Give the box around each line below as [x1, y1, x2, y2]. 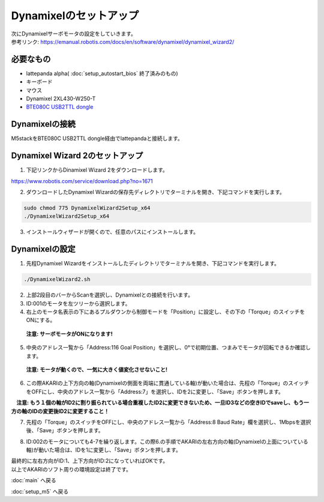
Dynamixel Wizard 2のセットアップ [11, 151, 143, 161]
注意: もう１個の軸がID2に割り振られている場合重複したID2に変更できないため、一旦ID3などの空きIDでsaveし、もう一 [16, 399, 309, 407]
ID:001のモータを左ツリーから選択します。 [26, 300, 131, 307]
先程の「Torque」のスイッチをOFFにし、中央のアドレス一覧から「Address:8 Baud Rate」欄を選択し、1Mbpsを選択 [26, 418, 311, 426]
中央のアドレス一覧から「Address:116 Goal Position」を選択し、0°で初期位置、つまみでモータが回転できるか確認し [26, 344, 311, 351]
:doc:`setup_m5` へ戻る [11, 488, 69, 495]
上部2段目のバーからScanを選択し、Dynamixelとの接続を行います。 [26, 291, 193, 298]
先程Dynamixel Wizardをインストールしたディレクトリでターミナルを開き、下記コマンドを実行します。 [26, 260, 280, 267]
